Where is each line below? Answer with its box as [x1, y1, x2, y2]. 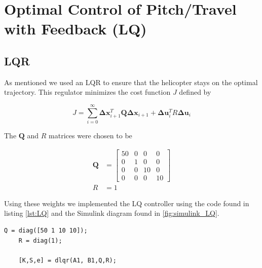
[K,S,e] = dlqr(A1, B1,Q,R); [18, 256, 117, 264]
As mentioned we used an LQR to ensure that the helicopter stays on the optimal [4, 76, 258, 87]
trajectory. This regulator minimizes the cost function [4, 87, 171, 97]
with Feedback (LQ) [4, 18, 147, 39]
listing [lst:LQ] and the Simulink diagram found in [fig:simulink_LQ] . [4, 208, 219, 218]
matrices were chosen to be [49, 130, 132, 141]
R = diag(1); [18, 237, 62, 244]
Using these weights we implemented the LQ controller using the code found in [4, 198, 249, 208]
